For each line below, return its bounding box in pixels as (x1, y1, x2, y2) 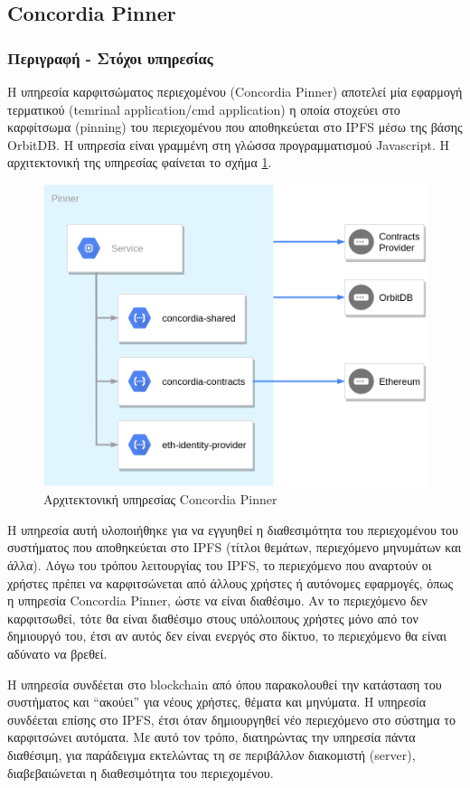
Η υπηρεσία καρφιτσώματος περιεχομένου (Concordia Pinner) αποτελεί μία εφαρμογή (7, 82, 463, 100)
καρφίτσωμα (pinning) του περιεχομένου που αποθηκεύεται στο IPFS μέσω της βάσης (7, 117, 463, 136)
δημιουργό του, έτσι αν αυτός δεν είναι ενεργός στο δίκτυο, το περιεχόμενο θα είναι (7, 626, 446, 645)
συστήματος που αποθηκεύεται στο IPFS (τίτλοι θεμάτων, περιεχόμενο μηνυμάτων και (7, 538, 462, 557)
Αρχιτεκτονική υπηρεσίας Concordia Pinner (43, 490, 277, 509)
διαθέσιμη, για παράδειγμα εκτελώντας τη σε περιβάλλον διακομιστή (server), (7, 745, 416, 764)
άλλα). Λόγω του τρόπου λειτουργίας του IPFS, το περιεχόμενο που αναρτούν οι (7, 555, 432, 574)
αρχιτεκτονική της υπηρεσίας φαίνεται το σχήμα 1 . (7, 153, 272, 172)
